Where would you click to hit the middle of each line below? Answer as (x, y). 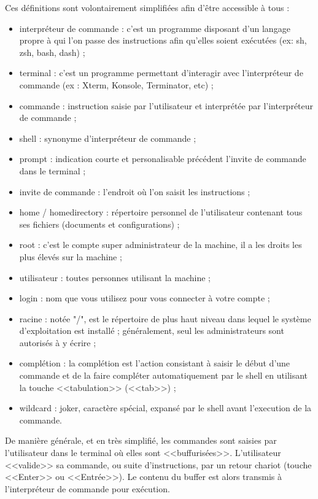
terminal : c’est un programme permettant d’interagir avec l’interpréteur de (161, 73)
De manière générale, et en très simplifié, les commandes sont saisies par (141, 440)
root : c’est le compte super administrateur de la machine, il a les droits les (161, 245)
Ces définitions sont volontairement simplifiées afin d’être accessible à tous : (147, 7)
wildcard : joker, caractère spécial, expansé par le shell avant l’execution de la (165, 408)
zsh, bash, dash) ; (52, 52)
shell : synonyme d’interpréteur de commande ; (108, 138)
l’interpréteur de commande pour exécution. (87, 488)
